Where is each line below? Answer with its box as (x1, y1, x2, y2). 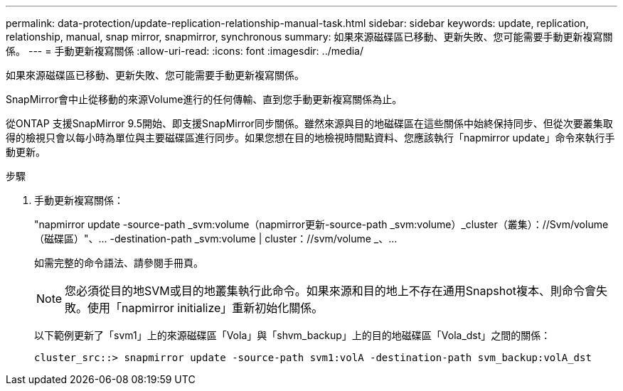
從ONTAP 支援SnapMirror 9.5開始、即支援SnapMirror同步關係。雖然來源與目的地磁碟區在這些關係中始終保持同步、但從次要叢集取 (6, 117, 613, 129)
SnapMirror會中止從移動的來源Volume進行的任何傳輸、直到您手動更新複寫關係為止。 (6, 93, 403, 105)
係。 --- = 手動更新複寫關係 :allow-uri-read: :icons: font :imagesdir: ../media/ (6, 45, 364, 57)
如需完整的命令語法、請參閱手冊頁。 (34, 257, 203, 269)
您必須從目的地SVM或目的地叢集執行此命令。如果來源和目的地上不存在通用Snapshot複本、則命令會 (65, 284, 597, 298)
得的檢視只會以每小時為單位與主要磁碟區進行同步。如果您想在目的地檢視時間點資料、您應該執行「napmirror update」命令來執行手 (6, 132, 615, 144)
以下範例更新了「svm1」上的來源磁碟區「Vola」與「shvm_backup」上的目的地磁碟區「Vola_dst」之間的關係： (34, 329, 551, 341)
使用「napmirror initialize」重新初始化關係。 (87, 301, 324, 315)
